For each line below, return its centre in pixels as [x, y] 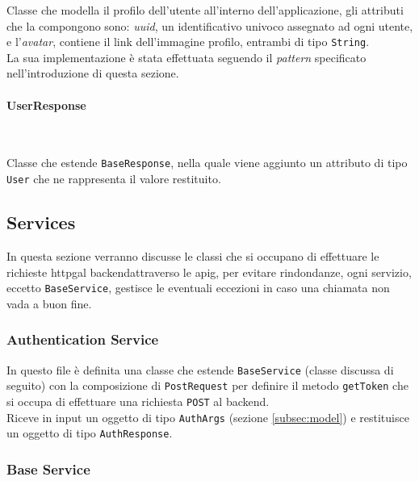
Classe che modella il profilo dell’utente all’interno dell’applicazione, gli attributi [205, 10]
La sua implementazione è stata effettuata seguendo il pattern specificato [186, 57]
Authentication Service [83, 339]
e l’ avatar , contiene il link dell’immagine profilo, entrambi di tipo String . [188, 42]
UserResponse [46, 105]
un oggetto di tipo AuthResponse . [90, 433]
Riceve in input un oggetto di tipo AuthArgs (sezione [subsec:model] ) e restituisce [208, 417]
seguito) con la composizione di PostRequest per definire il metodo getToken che [207, 385]
